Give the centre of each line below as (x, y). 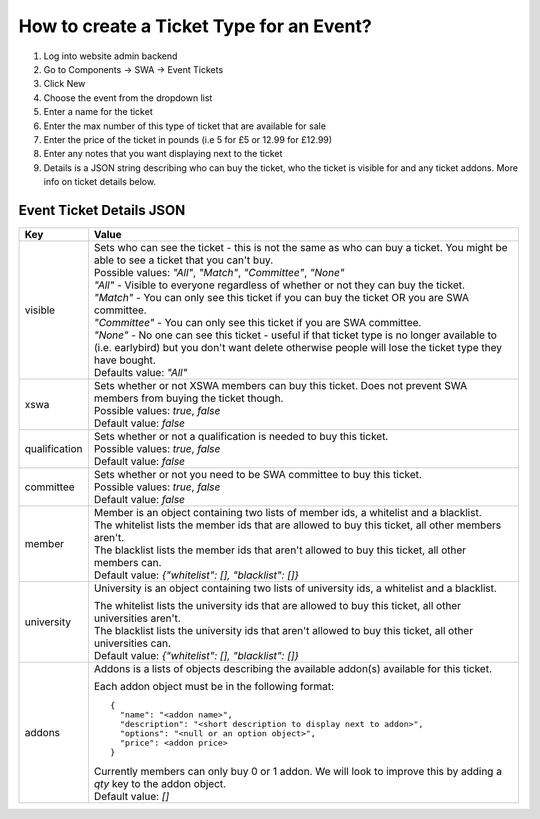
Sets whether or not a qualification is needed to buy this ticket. (241, 436)
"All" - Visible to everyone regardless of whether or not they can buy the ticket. (279, 285)
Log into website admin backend (110, 56)
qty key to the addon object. (160, 783)
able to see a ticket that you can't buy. (183, 260)
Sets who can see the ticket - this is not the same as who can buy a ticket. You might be (301, 247)
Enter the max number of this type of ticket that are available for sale (185, 126)
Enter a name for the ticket (98, 112)
